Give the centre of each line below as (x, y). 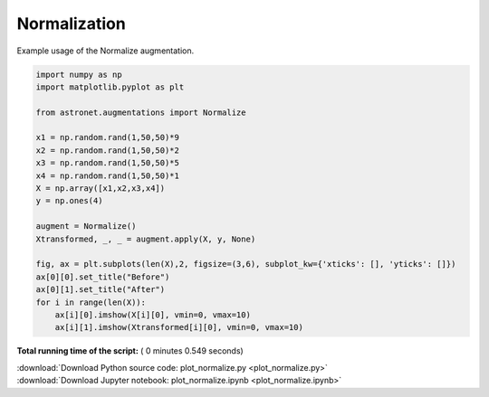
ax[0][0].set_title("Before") (103, 277)
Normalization (71, 24)
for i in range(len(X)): (91, 302)
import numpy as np (79, 74)
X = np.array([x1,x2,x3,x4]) (101, 189)
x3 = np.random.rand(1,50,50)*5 (108, 163)
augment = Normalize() (86, 227)
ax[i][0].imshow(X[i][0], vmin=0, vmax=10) (153, 315)
